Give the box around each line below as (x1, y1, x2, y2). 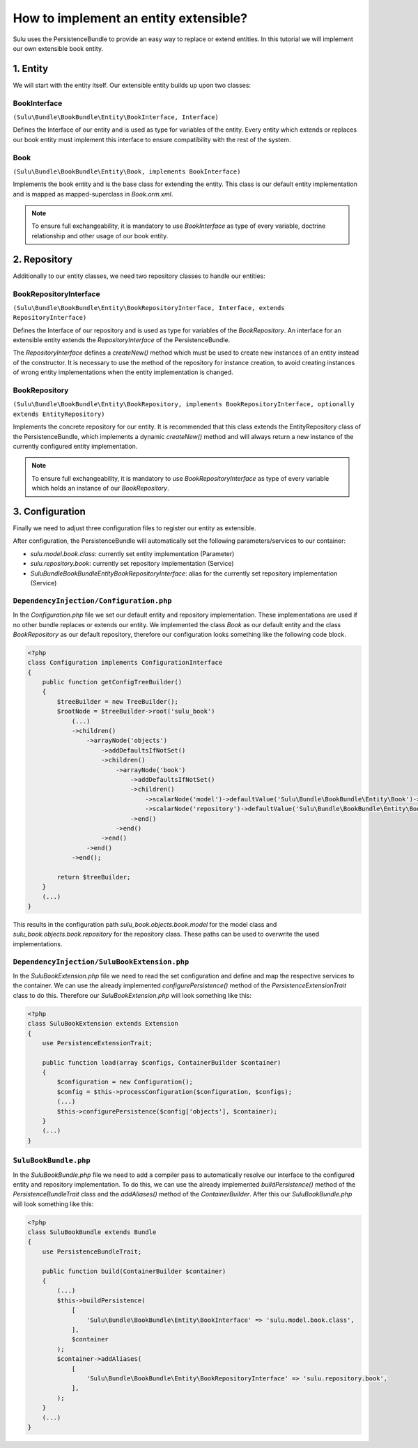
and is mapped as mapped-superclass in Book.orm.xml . (13, 190, 173, 198)
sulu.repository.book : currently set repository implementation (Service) (30, 560, 234, 568)
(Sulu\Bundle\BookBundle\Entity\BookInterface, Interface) (13, 113, 219, 121)
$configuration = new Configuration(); (56, 1078, 193, 1086)
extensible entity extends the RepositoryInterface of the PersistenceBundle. (13, 336, 231, 344)
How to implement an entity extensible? (13, 10, 247, 26)
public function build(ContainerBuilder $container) (42, 1267, 226, 1275)
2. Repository (13, 253, 73, 265)
